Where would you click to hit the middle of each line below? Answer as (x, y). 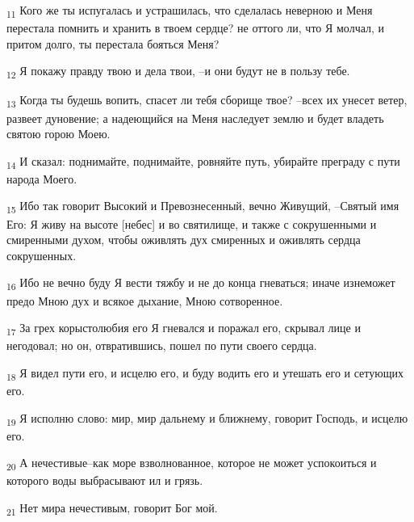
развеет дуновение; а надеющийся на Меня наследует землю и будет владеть (195, 118)
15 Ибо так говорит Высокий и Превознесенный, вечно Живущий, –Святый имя (203, 207)
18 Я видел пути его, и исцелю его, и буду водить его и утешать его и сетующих (205, 373)
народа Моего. (42, 178)
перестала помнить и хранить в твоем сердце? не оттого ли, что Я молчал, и (196, 28)
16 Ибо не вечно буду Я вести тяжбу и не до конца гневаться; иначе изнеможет (201, 284)
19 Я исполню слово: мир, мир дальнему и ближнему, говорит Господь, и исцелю (207, 419)
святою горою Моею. (59, 134)
